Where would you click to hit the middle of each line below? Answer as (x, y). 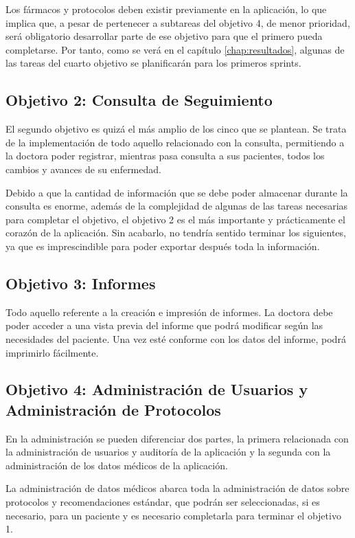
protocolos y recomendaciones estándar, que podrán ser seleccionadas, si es (163, 502)
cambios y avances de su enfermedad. (83, 169)
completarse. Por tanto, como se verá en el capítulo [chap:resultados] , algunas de (175, 49)
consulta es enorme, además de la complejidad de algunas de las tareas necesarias (177, 206)
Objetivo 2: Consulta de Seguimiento (139, 100)
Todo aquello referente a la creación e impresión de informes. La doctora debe (169, 312)
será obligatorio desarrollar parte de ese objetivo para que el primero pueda (164, 36)
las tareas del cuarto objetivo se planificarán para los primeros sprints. (153, 63)
